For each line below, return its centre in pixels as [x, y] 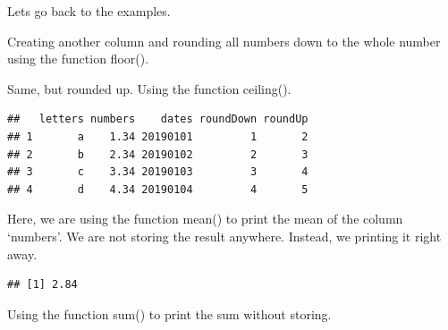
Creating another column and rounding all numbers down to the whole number [224, 41]
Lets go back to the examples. [89, 11]
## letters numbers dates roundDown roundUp [158, 119]
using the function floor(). [78, 59]
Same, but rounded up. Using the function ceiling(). [149, 88]
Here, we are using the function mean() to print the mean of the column [205, 219]
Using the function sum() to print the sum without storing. [169, 313]
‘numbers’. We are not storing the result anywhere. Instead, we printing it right [224, 236]
